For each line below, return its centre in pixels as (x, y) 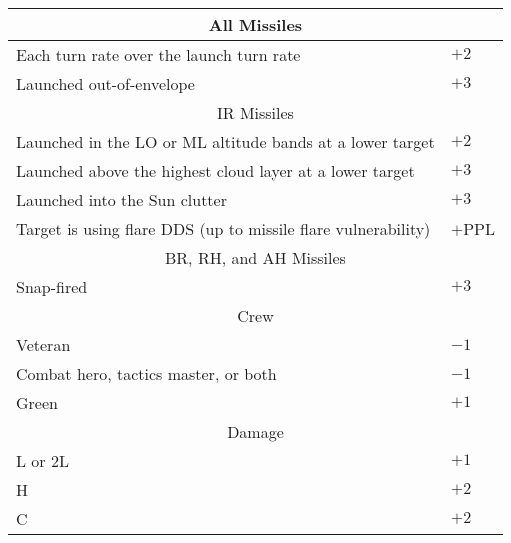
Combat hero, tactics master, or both (146, 373)
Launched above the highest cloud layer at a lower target (215, 170)
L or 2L (42, 460)
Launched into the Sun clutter (121, 199)
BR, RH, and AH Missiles (255, 257)
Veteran (43, 344)
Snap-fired (52, 286)
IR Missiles (255, 112)
